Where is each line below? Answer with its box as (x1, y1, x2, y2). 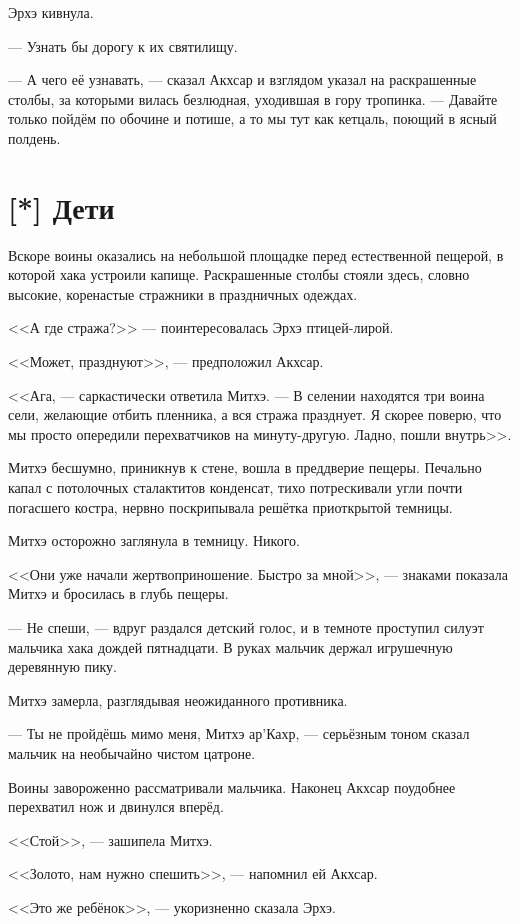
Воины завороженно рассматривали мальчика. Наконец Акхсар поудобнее (8, 776, 456, 797)
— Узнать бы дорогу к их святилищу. (8, 35, 238, 56)
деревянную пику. (8, 656, 118, 677)
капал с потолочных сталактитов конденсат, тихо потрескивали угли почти (8, 477, 463, 498)
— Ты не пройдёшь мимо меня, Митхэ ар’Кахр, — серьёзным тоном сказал (8, 723, 470, 744)
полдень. (8, 127, 61, 148)
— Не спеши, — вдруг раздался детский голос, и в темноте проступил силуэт (8, 617, 484, 637)
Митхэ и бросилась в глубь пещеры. (8, 583, 229, 604)
